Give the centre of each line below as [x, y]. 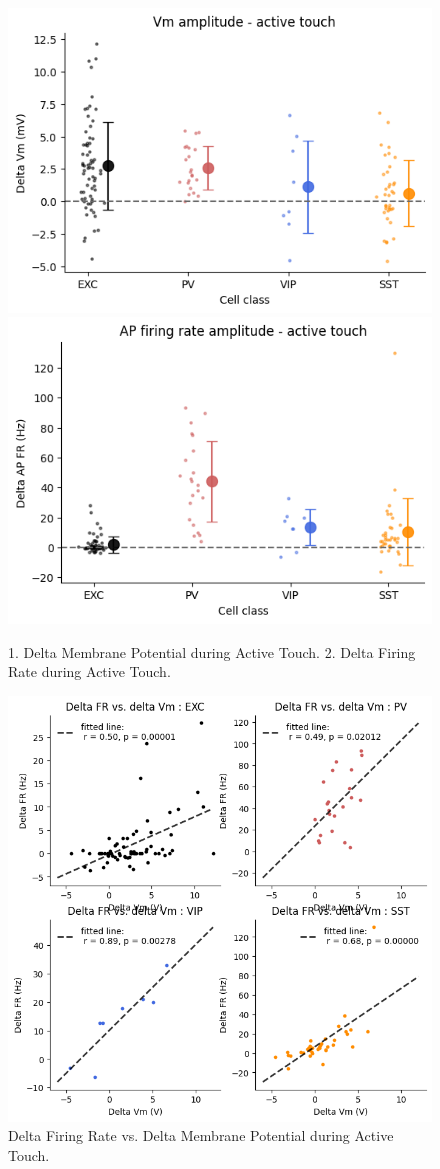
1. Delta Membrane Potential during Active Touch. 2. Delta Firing [212, 651]
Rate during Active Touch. [89, 671]
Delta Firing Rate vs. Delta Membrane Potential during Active [201, 1135]
